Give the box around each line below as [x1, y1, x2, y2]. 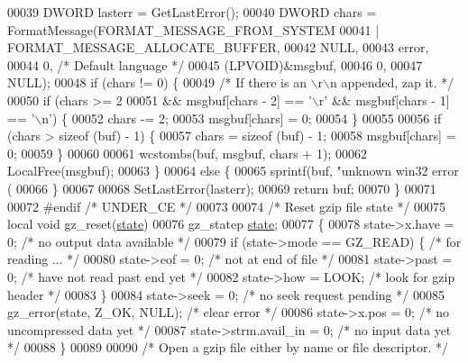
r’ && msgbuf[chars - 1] [318, 90, 450, 109]
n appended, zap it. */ [330, 73, 454, 92]
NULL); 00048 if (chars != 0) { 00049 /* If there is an [7, 73, 307, 92]
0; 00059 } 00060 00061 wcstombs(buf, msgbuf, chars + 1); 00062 [7, 143, 367, 162]
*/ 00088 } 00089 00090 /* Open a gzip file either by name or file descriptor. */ [7, 338, 449, 357]
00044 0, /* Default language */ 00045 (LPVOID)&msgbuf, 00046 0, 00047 [7, 55, 423, 74]
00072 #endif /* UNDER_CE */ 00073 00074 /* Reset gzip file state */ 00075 [7, 196, 446, 215]
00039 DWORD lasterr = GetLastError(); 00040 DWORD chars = [7, 3, 377, 21]
